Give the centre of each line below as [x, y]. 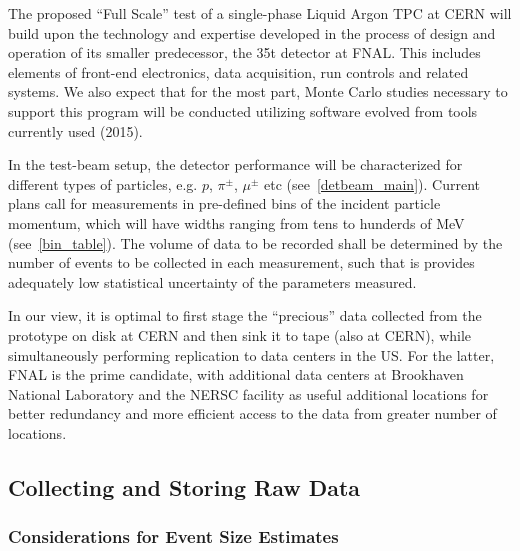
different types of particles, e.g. [103, 183]
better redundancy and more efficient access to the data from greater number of [252, 413]
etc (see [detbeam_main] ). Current [371, 183]
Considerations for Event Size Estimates [173, 536]
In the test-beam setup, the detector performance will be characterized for [235, 164]
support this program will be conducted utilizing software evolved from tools [243, 110]
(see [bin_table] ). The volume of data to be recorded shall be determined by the [255, 242]
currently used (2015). [75, 130]
